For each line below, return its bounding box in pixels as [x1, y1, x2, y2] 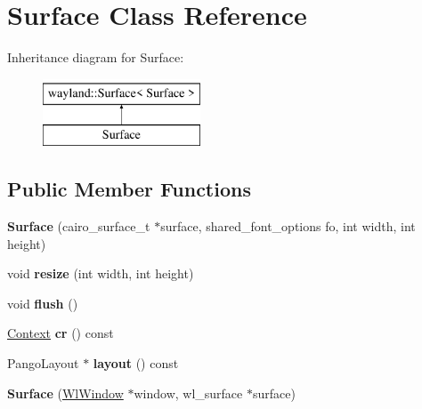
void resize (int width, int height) [7, 264, 194, 283]
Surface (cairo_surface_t [7, 217, 150, 236]
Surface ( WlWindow [7, 383, 124, 402]
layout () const [93, 354, 179, 373]
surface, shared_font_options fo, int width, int [160, 217, 416, 236]
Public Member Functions [7, 175, 251, 203]
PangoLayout [7, 354, 79, 373]
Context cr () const [7, 324, 114, 342]
